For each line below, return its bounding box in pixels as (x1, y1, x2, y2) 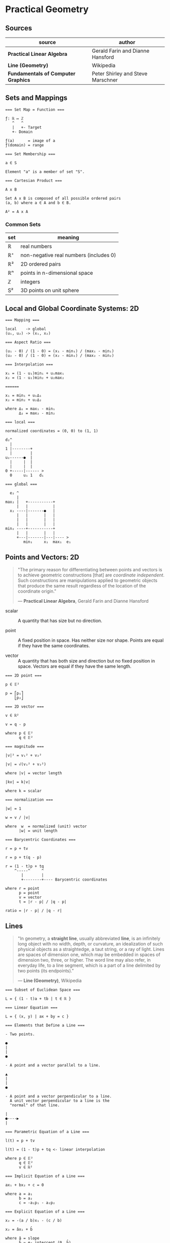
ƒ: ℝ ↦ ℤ (5, 116, 24, 121)
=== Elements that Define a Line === (5, 1022, 85, 1028)
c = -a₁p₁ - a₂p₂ (18, 1200, 56, 1205)
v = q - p (5, 721, 26, 727)
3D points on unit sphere (20, 287, 79, 294)
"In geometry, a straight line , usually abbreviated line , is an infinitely (17, 935, 160, 941)
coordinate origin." (17, 588, 57, 594)
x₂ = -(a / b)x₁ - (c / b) (5, 1218, 62, 1223)
